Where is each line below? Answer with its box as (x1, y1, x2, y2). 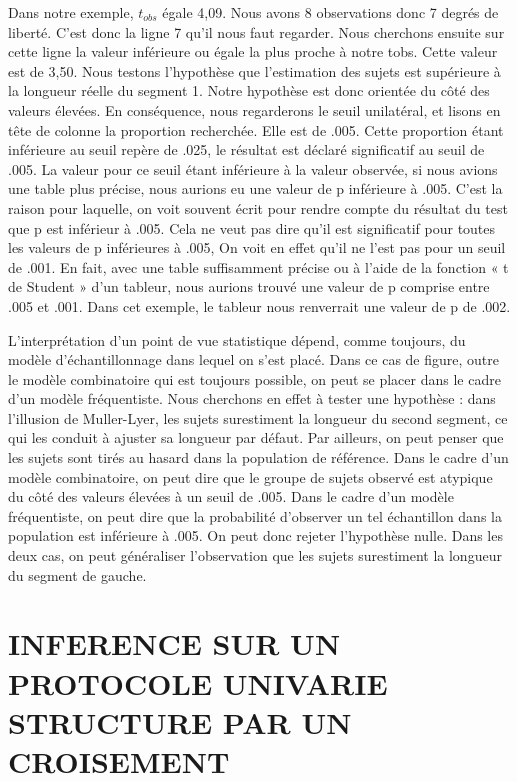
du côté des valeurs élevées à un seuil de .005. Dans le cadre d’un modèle (8, 486, 454, 507)
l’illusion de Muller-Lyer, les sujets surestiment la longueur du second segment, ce (8, 407, 508, 428)
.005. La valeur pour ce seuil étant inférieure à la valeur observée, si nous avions (8, 158, 498, 179)
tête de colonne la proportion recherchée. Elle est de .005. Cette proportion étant (8, 119, 504, 140)
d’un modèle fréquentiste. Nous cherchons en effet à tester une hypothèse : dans (8, 388, 496, 409)
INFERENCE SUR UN (8, 623, 341, 664)
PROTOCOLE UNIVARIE (8, 662, 388, 703)
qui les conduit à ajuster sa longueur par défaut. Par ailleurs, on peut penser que (8, 427, 504, 448)
